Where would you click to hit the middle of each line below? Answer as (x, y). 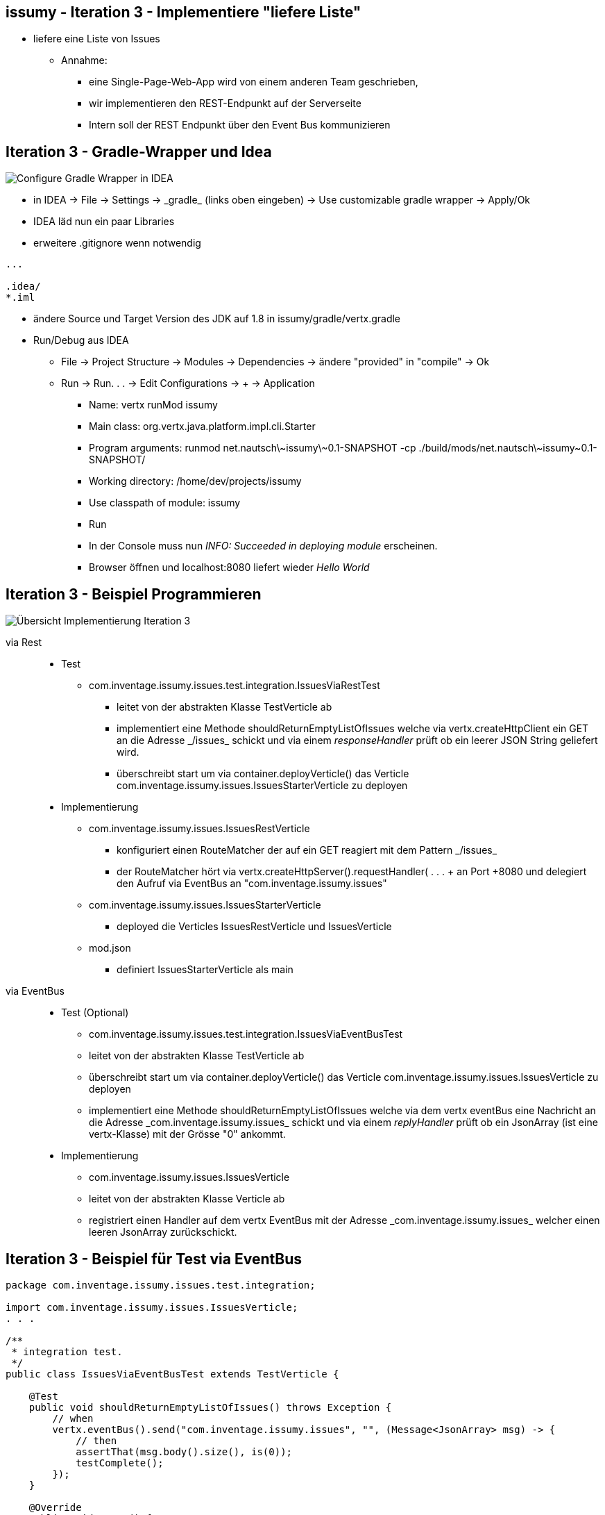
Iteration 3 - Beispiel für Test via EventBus (154, 1259)
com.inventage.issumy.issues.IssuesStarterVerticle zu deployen (262, 786)
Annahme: (84, 60)
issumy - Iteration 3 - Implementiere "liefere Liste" (184, 12)
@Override (55, 1507)
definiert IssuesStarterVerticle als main (205, 970)
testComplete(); (120, 1463)
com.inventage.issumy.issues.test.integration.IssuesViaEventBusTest (246, 1034)
